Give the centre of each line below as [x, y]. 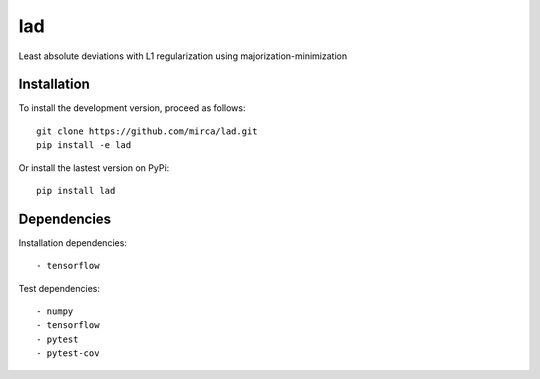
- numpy [55, 311]
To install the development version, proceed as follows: [132, 108]
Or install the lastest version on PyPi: [94, 167]
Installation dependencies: [72, 242]
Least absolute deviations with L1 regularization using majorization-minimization [183, 56]
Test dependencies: [59, 288]
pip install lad [76, 191]
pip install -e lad [84, 145]
